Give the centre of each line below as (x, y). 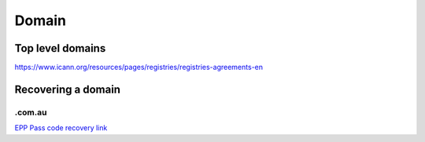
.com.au (31, 112)
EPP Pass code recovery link (61, 128)
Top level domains (60, 48)
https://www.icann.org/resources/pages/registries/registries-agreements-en (139, 67)
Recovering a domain (68, 89)
